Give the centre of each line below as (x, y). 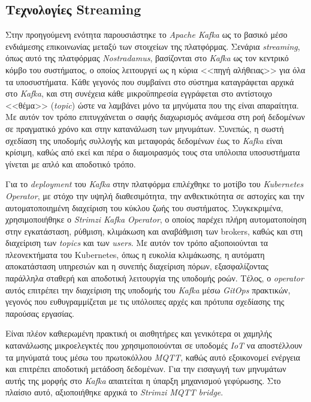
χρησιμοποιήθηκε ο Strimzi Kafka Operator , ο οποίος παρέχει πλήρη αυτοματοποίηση (156, 219)
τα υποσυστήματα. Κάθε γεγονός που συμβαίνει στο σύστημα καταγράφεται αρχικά (150, 81)
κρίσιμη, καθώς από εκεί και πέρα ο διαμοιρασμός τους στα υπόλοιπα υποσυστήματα (153, 152)
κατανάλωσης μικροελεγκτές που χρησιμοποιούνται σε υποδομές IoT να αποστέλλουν (154, 345)
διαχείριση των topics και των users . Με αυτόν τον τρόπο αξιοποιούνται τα (137, 243)
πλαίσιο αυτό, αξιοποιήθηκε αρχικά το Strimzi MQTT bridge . (114, 392)
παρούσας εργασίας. (40, 313)
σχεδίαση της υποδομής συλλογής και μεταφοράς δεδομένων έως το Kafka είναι (144, 140)
